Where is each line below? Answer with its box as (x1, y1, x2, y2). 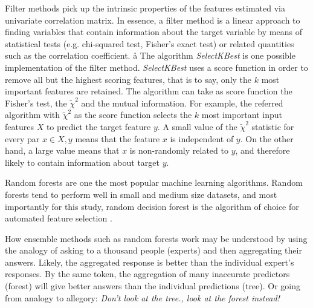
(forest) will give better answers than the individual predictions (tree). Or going (5, 280, 301, 292)
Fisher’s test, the (5, 96, 67, 109)
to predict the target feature (46, 120, 151, 133)
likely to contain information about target (5, 156, 160, 168)
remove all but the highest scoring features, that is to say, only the (5, 73, 252, 85)
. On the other (240, 132, 294, 145)
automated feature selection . (5, 212, 112, 224)
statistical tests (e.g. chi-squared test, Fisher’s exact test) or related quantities (5, 37, 294, 50)
